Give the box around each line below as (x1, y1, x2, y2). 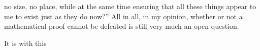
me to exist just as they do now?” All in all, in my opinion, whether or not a (4, 11, 243, 21)
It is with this (4, 37, 47, 48)
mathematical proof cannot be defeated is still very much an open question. (4, 21, 239, 31)
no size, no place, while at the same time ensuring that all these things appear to (4, 1, 256, 11)
